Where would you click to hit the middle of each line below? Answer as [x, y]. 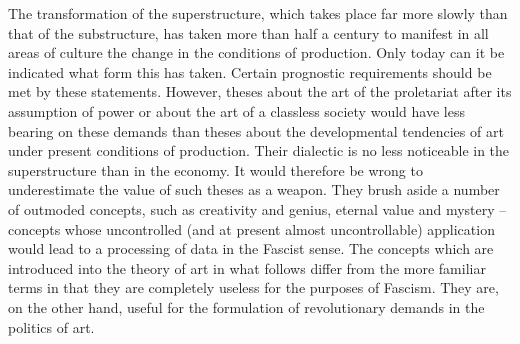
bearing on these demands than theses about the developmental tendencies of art [256, 130]
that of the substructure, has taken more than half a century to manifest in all [248, 32]
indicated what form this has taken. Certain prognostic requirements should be [250, 71]
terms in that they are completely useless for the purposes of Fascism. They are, [253, 287]
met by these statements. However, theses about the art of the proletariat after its [260, 91]
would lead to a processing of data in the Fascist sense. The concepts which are [251, 248]
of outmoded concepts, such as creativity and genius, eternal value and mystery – [257, 208]
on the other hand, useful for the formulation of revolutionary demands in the [246, 306]
